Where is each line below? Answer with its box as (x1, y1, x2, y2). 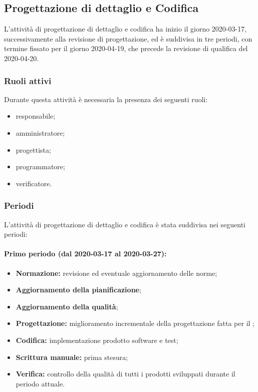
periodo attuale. (16, 378, 65, 388)
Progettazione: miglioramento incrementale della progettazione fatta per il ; (16, 318, 254, 328)
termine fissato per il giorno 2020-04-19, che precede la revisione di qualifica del (4, 43, 248, 54)
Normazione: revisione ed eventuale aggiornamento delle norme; (16, 267, 217, 278)
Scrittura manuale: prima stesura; (16, 351, 128, 362)
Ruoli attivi (4, 74, 52, 87)
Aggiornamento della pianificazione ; (16, 284, 141, 295)
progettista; (16, 144, 51, 155)
